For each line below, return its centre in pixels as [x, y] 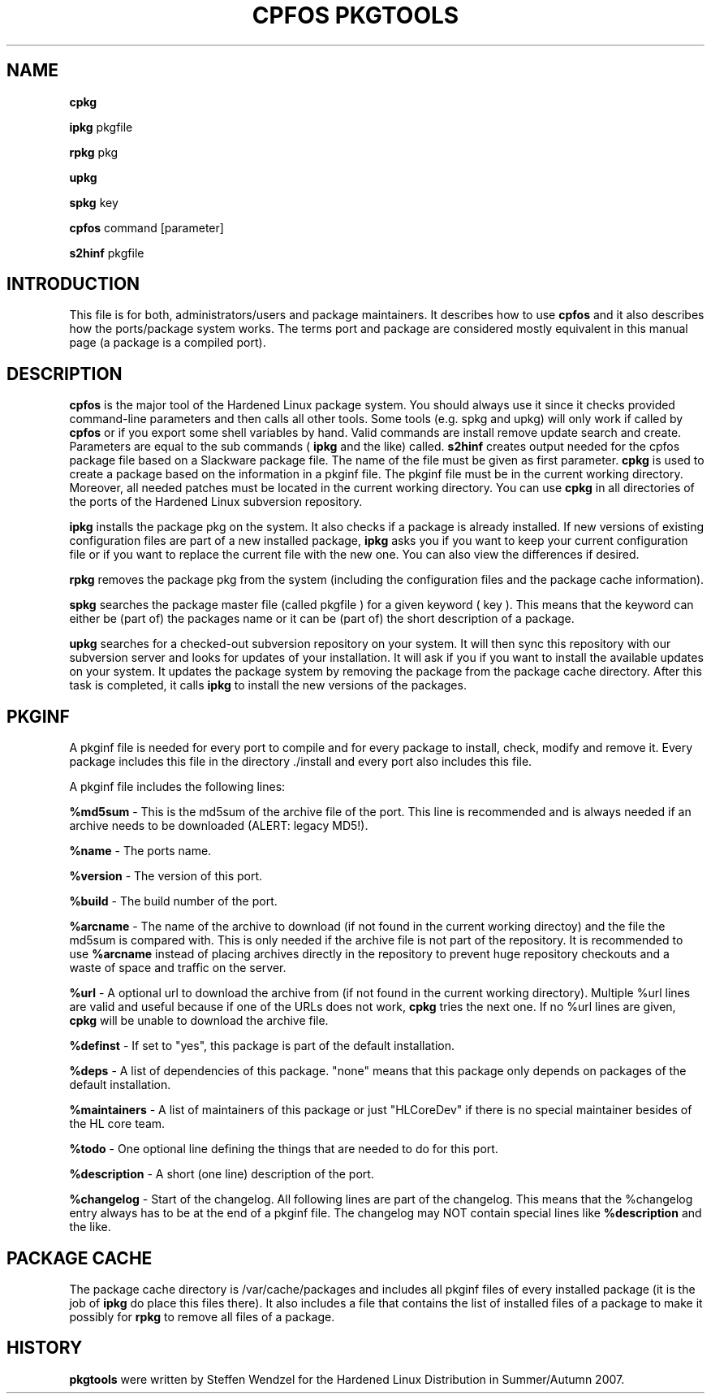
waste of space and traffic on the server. [178, 968]
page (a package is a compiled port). [168, 343]
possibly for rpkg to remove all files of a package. [202, 1316]
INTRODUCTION [73, 284]
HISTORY [45, 1348]
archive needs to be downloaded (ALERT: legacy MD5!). [219, 826]
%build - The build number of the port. [173, 901]
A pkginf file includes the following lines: [177, 787]
